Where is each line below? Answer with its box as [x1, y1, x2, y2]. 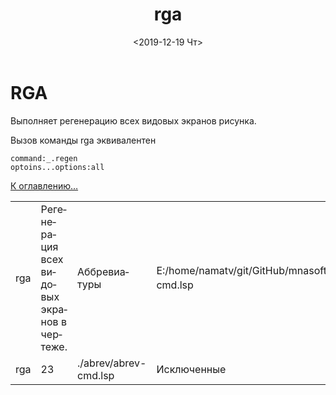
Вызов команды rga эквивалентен [10, 134, 157, 146]
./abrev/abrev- [77, 356, 147, 370]
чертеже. [40, 327, 68, 353]
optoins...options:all [10, 162, 105, 172]
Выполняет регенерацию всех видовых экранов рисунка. [10, 114, 257, 127]
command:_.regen [10, 153, 78, 163]
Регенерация [40, 202, 67, 253]
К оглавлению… [10, 179, 79, 192]
